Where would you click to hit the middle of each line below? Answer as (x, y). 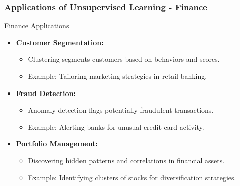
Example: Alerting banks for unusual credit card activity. (116, 126)
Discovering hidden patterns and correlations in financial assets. (126, 160)
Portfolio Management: (57, 144)
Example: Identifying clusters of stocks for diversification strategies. (132, 177)
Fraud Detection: (46, 93)
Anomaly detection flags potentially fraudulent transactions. (121, 110)
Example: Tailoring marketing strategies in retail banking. (117, 76)
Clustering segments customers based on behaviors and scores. (124, 59)
